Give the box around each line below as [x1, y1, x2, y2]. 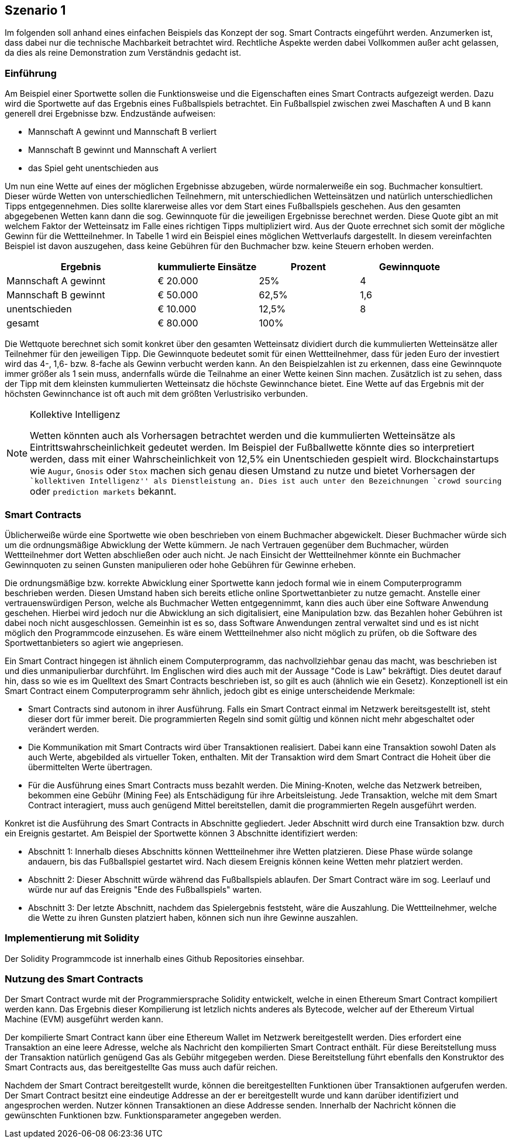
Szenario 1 [5, 3, 66, 18]
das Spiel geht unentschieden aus [28, 163, 159, 174]
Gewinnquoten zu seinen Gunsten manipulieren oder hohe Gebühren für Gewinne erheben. [5, 559, 356, 570]
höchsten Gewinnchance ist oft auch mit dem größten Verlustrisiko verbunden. [5, 389, 308, 399]
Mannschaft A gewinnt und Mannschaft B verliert [28, 127, 217, 137]
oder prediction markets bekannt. [30, 485, 177, 498]
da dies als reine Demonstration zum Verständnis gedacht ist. [5, 47, 241, 58]
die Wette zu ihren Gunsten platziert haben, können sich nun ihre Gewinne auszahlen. [28, 912, 358, 923]
